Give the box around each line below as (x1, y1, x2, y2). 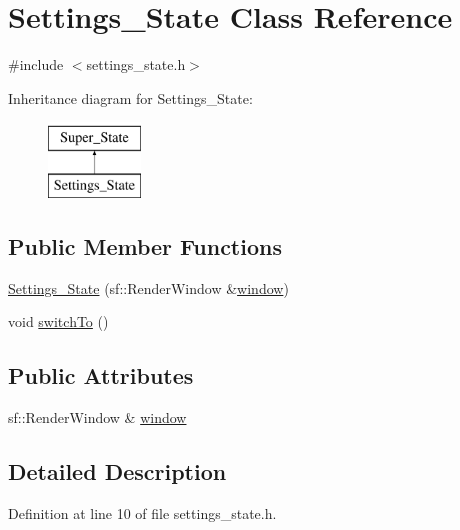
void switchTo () (8, 311, 109, 332)
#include (8, 54, 64, 75)
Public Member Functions (8, 230, 282, 261)
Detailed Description (8, 456, 227, 487)
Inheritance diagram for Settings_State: (8, 87, 253, 108)
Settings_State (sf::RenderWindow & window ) (8, 277, 289, 298)
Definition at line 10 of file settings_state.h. (8, 502, 277, 523)
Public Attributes (8, 360, 194, 391)
